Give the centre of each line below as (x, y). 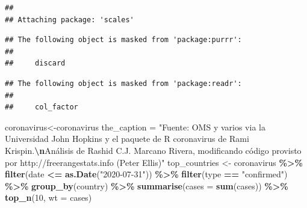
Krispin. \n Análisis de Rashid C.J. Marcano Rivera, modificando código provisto (153, 150)
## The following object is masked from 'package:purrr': (123, 40)
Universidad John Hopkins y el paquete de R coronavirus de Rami (127, 139)
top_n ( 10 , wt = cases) (48, 197)
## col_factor (42, 107)
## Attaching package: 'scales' (70, 20)
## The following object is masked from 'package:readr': (123, 83)
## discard (35, 63)
